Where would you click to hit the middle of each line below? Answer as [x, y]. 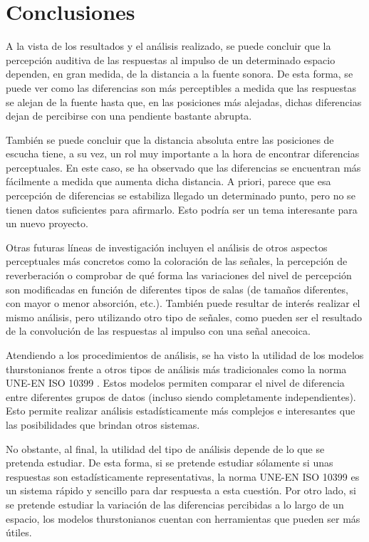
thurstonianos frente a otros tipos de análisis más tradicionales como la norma [176, 369]
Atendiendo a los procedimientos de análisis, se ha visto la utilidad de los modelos [185, 355]
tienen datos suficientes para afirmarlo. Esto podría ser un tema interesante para [182, 209]
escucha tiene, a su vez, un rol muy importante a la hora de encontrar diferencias [183, 153]
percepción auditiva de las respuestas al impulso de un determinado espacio [171, 59]
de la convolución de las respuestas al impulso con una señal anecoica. [158, 331]
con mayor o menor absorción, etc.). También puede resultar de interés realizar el [183, 303]
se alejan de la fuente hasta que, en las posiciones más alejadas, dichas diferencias [184, 101]
